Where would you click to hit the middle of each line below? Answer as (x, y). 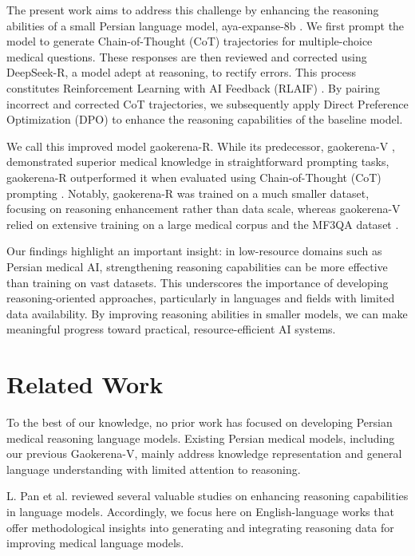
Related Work (85, 384)
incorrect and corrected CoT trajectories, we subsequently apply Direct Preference (207, 103)
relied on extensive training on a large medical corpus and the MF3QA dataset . (203, 224)
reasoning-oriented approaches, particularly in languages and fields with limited (201, 298)
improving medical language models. (95, 543)
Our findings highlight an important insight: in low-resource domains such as (194, 251)
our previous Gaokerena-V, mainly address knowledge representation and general (204, 453)
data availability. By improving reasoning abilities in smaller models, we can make (207, 313)
